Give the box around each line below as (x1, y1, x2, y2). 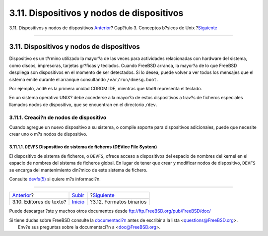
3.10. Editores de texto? (12, 198, 67, 205)
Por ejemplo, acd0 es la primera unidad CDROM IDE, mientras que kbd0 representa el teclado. (9, 86, 202, 92)
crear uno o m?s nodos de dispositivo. (9, 131, 88, 137)
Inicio (71, 198, 85, 205)
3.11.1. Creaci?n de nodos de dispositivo (9, 114, 107, 121)
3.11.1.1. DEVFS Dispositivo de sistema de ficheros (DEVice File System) (9, 144, 157, 150)
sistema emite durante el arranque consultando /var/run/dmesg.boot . (9, 76, 158, 82)
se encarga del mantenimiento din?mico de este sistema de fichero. (9, 167, 148, 173)
